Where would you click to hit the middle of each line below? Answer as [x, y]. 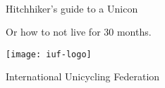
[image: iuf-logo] [49, 54]
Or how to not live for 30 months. [79, 32]
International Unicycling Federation [83, 76]
